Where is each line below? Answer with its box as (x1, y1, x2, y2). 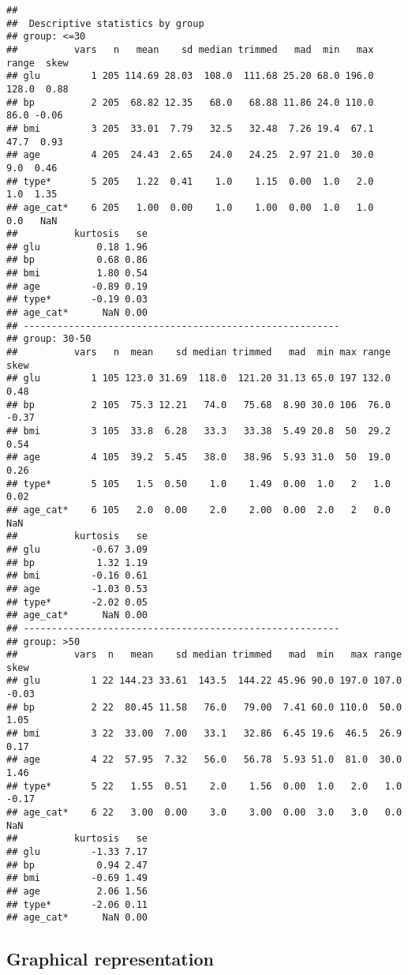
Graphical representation (6, 947, 214, 971)
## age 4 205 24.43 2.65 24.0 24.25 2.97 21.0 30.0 (6, 149, 374, 161)
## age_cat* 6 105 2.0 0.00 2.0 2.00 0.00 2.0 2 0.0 (6, 504, 391, 516)
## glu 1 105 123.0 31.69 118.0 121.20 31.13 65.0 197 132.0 (6, 373, 391, 384)
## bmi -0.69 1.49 (6, 872, 148, 884)
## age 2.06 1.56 (6, 885, 148, 897)
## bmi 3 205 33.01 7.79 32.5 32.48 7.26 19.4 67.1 (6, 122, 374, 134)
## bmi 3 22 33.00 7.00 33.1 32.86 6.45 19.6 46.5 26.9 (6, 728, 402, 740)
